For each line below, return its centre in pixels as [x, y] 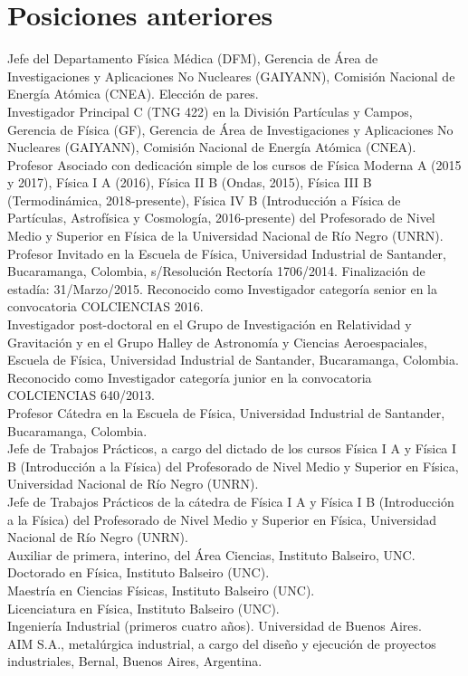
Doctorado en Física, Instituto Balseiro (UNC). [138, 572]
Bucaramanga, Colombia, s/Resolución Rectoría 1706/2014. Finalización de [216, 271]
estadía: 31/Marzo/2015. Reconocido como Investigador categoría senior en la [222, 288]
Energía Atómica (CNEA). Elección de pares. [133, 94]
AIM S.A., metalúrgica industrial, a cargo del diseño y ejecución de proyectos [222, 643]
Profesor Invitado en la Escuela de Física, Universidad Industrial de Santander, [227, 253]
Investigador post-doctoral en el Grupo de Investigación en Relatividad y [210, 324]
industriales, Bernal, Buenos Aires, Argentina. [135, 661]
